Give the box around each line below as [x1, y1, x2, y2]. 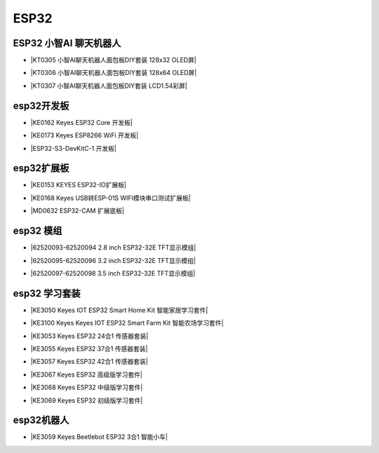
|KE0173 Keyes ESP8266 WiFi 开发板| [30, 131, 139, 140]
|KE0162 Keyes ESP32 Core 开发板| [30, 118, 133, 126]
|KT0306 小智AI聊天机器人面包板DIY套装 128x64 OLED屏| [30, 69, 197, 77]
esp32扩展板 [13, 162, 69, 175]
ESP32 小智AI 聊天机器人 [13, 37, 121, 49]
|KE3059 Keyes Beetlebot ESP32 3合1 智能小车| [30, 433, 168, 441]
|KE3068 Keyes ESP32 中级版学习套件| [30, 383, 143, 392]
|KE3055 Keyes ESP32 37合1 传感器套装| [30, 344, 148, 353]
